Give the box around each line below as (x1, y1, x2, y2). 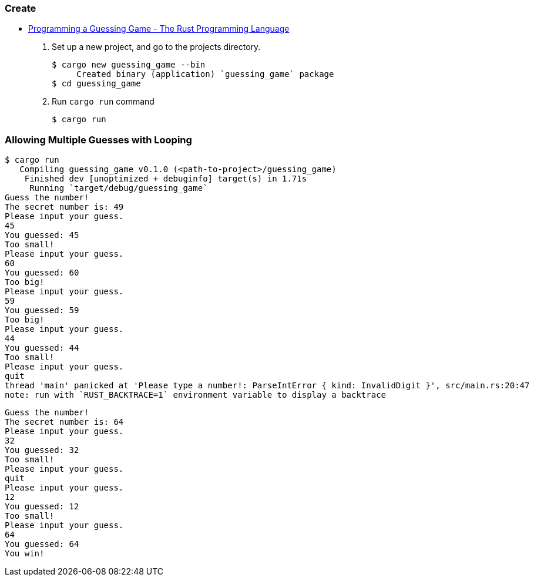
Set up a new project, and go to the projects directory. (52, 42, 261, 52)
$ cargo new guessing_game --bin (52, 60, 206, 70)
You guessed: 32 (5, 445, 79, 455)
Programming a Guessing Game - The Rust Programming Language (28, 23, 290, 34)
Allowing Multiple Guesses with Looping (5, 133, 192, 146)
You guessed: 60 (5, 268, 79, 278)
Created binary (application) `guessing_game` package (76, 69, 334, 79)
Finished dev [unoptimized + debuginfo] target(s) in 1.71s (24, 174, 307, 184)
